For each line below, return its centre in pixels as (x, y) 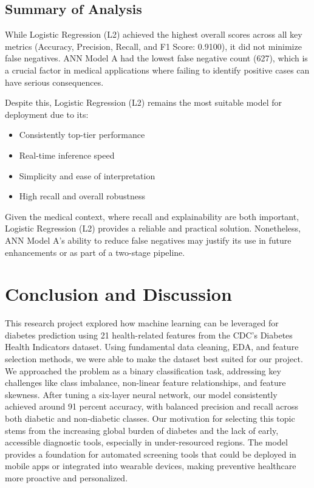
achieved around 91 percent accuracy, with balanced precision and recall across (152, 406)
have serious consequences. (54, 82)
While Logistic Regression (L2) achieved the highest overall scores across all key (154, 34)
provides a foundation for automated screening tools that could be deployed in (151, 454)
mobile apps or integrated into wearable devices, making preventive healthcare (151, 466)
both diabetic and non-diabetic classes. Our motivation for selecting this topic (150, 418)
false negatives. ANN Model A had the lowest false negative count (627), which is (156, 58)
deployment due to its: (47, 114)
